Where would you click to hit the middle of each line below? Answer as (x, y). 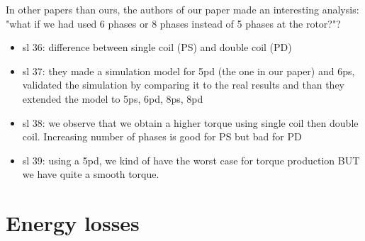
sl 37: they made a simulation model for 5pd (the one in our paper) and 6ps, (189, 71)
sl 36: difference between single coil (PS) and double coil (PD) (157, 47)
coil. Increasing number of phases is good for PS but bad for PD (162, 136)
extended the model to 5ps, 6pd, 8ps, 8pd (113, 98)
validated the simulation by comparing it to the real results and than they (183, 85)
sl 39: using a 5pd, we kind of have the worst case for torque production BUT (191, 160)
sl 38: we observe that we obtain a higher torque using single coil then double (190, 122)
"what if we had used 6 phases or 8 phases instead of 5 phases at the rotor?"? (173, 23)
